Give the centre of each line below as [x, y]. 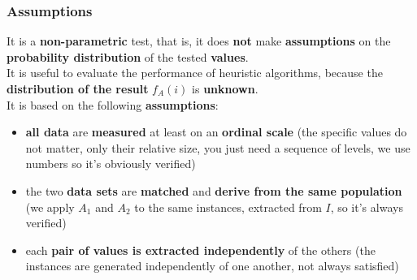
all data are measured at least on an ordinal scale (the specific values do [216, 132]
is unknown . [225, 88]
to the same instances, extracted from [228, 207]
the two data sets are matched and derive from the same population [214, 190]
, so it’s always [367, 207]
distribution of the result [78, 88]
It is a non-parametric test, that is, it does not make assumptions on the [199, 41]
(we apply [50, 207]
